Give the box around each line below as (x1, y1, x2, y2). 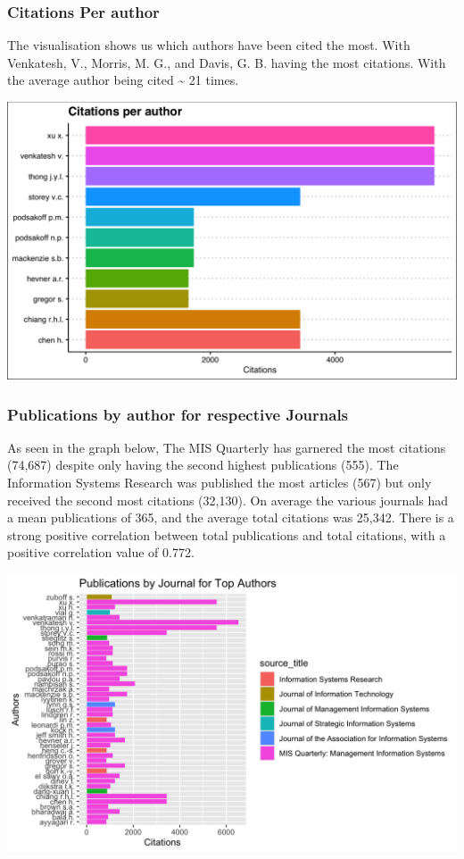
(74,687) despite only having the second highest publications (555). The (7, 455, 399, 474)
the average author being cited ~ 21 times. (7, 71, 239, 89)
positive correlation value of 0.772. (7, 543, 195, 562)
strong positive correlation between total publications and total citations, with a (7, 525, 446, 544)
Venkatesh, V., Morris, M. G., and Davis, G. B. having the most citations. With (7, 53, 446, 71)
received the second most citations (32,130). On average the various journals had (7, 490, 449, 509)
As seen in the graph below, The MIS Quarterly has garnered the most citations (7, 438, 446, 456)
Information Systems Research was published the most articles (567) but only (7, 473, 432, 492)
